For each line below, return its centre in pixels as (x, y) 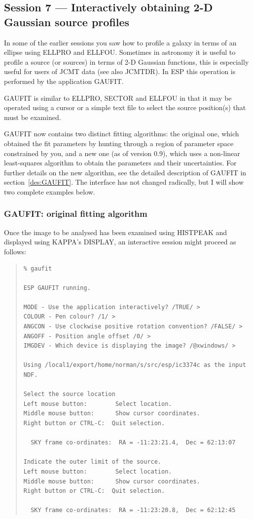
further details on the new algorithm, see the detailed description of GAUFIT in (125, 172)
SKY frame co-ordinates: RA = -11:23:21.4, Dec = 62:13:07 (133, 443)
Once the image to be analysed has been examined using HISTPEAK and (116, 232)
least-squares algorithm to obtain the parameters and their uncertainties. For (120, 163)
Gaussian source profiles (67, 21)
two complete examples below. (50, 191)
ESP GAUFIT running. (57, 288)
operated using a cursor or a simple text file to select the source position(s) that (125, 107)
